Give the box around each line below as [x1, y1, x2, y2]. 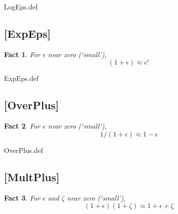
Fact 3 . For [4, 192, 41, 203]
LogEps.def [4, 1, 38, 11]
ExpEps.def [4, 73, 39, 83]
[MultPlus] [4, 169, 59, 184]
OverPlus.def [4, 144, 43, 155]
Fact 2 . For [4, 121, 41, 131]
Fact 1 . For [4, 49, 41, 59]
